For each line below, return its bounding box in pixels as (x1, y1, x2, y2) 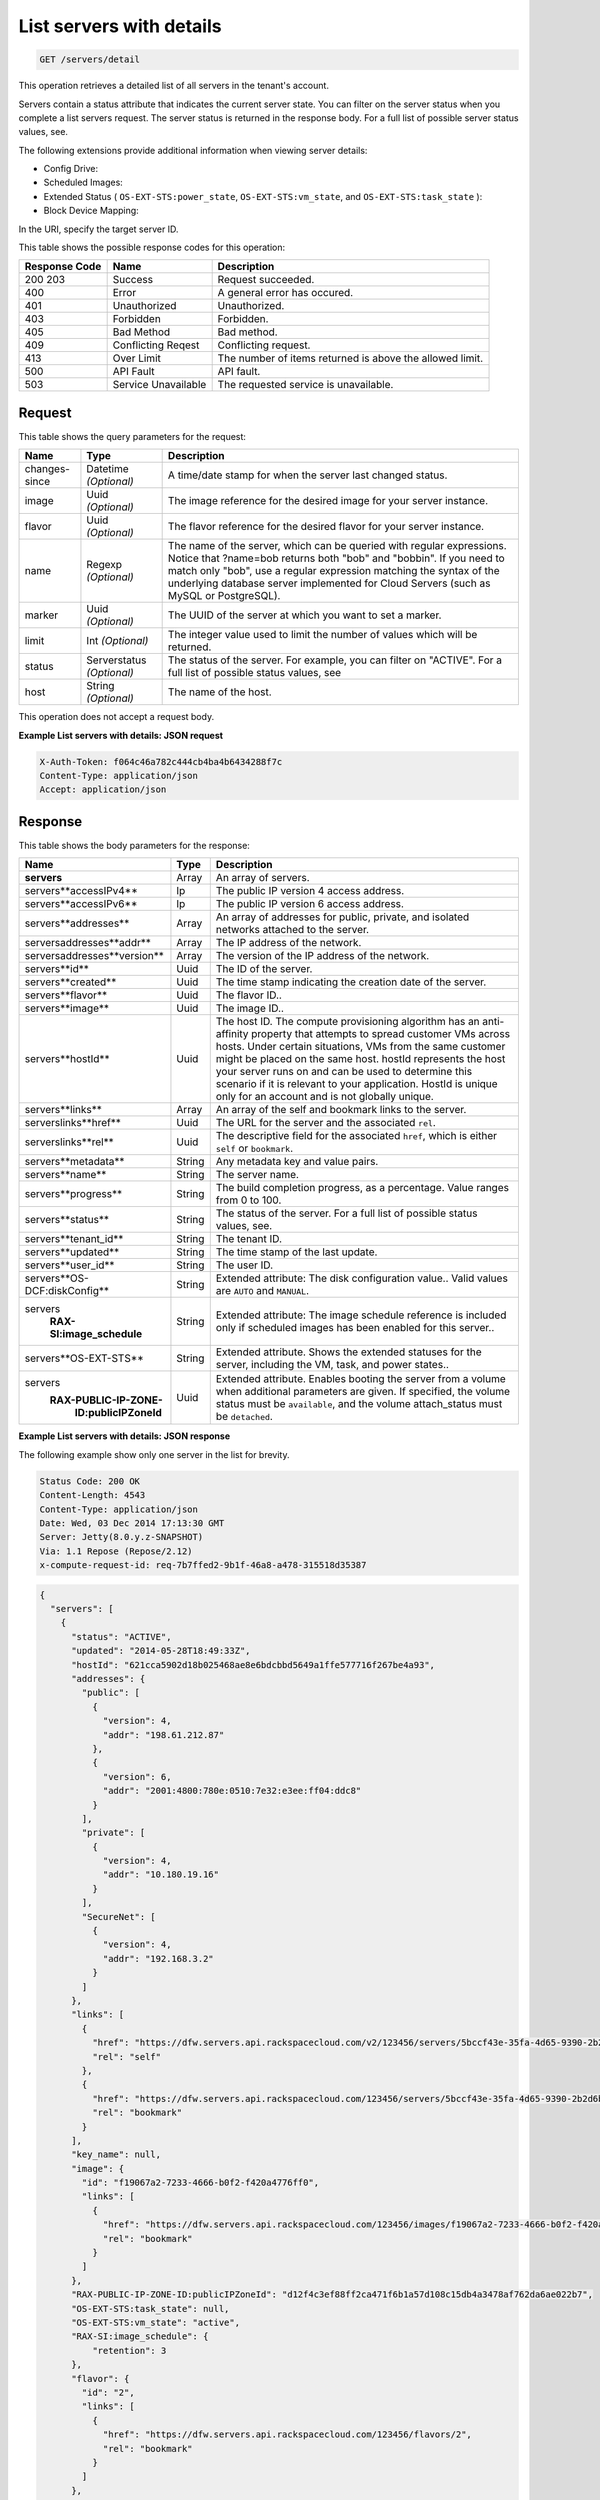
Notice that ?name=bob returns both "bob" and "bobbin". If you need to (167, 551, 505, 565)
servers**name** (24, 1168, 107, 1182)
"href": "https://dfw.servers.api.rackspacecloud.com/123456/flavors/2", (102, 2429, 472, 2440)
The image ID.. (215, 1001, 285, 1015)
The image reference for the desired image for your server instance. (167, 494, 489, 508)
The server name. (215, 1168, 300, 1182)
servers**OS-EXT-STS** (24, 1351, 144, 1365)
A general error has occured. (217, 286, 354, 300)
